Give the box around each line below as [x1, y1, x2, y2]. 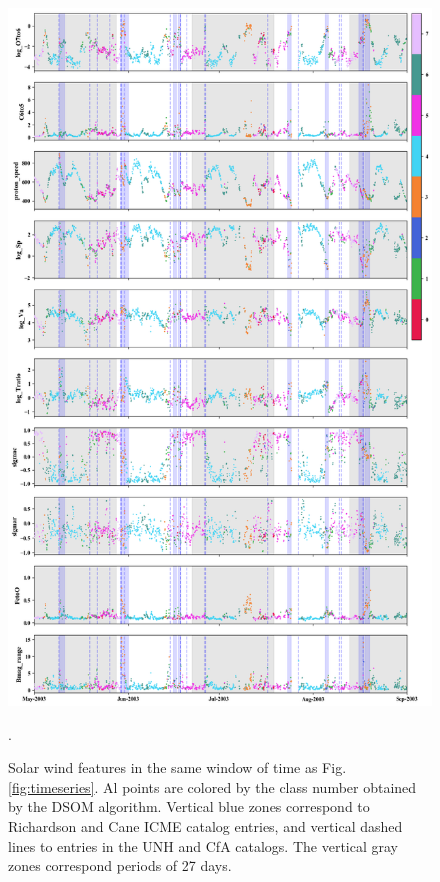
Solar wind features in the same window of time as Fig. [8, 757, 347, 778]
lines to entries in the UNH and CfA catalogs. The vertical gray [8, 835, 398, 856]
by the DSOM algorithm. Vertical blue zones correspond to [8, 796, 370, 817]
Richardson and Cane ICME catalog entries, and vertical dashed [8, 816, 403, 836]
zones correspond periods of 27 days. [8, 855, 232, 876]
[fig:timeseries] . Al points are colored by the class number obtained [8, 776, 417, 797]
